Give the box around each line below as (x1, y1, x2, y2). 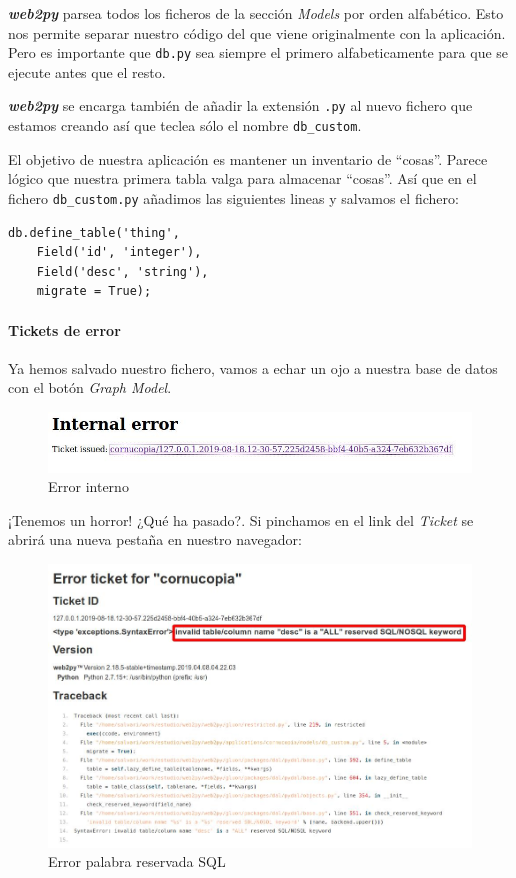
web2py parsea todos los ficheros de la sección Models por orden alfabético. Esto (8, 3, 504, 23)
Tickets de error (8, 319, 121, 340)
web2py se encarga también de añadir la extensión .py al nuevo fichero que (8, 95, 473, 116)
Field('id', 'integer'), (36, 245, 202, 260)
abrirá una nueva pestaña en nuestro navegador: (8, 529, 302, 550)
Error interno (48, 476, 129, 497)
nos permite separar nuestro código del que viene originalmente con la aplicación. (8, 22, 506, 43)
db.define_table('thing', (8, 225, 180, 240)
